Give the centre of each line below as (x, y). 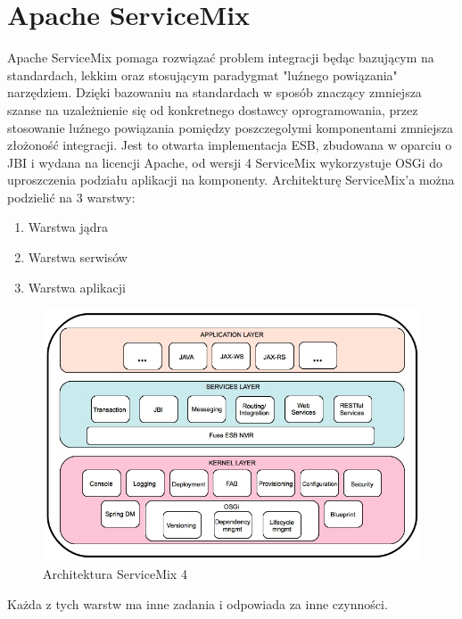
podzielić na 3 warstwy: (71, 197)
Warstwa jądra (68, 227)
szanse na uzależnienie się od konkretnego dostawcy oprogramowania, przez (213, 109)
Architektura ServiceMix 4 (115, 574)
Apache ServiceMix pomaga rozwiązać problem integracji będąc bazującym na (221, 58)
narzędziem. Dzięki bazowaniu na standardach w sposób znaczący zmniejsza (214, 92)
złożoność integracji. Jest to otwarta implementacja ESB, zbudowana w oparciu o (230, 145)
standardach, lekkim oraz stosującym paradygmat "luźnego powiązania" (202, 74)
